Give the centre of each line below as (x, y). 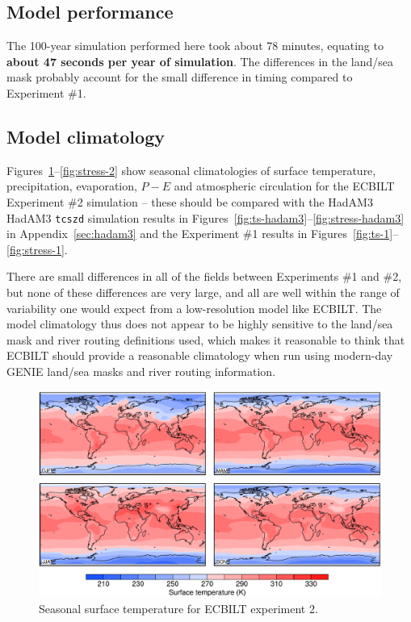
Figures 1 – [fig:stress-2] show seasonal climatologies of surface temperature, (191, 170)
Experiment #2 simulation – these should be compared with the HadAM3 (190, 201)
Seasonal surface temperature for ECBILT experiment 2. (178, 609)
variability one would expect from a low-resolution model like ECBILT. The (194, 308)
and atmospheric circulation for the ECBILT (284, 186)
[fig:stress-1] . (37, 249)
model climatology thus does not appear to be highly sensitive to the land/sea (200, 324)
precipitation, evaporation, (72, 186)
